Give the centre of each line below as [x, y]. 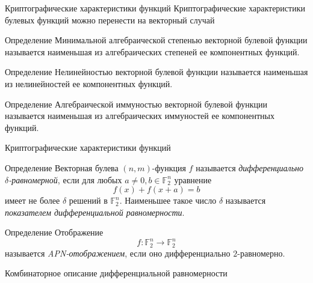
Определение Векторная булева [62, 167]
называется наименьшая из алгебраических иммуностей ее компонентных [140, 116]
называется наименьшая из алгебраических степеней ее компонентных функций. [152, 51]
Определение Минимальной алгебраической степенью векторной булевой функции [156, 40]
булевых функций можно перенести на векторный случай [110, 20]
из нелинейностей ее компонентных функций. [89, 83]
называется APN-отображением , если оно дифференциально [118, 253]
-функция [169, 167]
